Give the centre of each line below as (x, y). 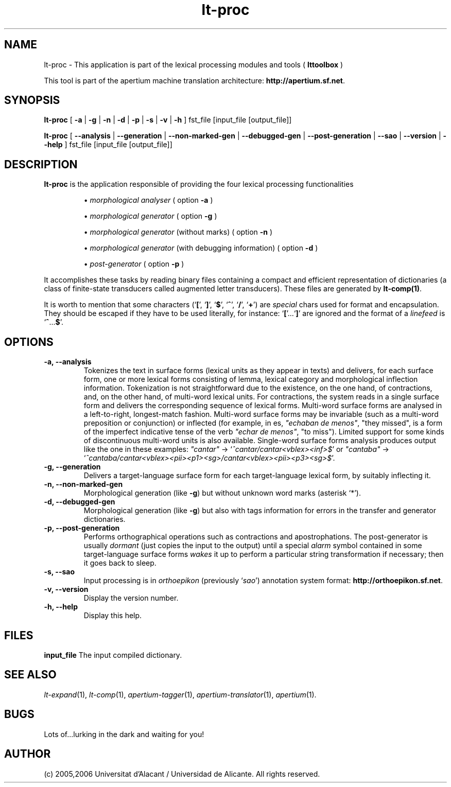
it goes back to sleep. (120, 563)
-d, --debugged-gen (80, 502)
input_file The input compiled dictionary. (113, 655)
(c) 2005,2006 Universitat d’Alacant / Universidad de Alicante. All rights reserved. (182, 774)
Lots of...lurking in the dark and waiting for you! (124, 734)
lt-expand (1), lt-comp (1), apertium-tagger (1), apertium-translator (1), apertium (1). (180, 694)
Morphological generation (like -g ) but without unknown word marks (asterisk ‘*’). (222, 493)
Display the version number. (131, 598)
